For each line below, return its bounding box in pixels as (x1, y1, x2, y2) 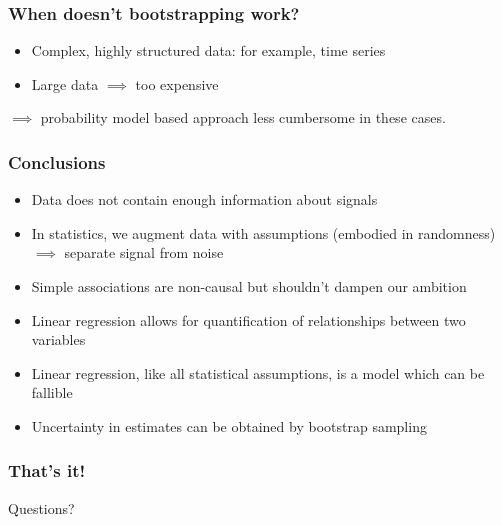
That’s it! (8, 458, 86, 483)
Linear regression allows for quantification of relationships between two (31, 309, 466, 330)
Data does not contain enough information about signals (31, 189, 378, 210)
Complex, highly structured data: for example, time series (31, 40, 386, 61)
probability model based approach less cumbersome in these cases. (40, 107, 446, 128)
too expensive (135, 73, 219, 94)
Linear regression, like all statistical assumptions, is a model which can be (31, 362, 485, 383)
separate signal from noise (64, 242, 224, 263)
